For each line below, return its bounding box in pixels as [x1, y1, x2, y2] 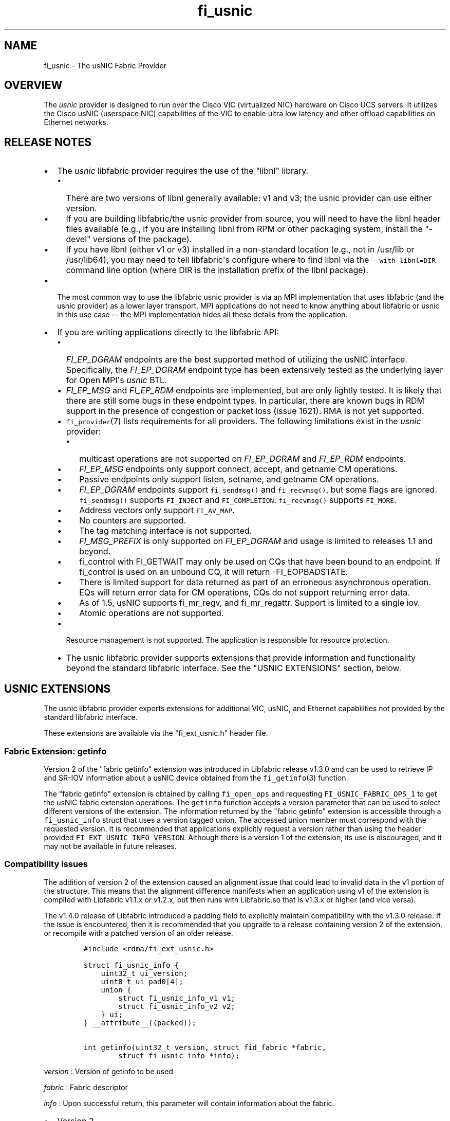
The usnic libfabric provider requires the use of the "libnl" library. [57, 166, 309, 176]
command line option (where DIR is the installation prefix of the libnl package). [66, 265, 368, 276]
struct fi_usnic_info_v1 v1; [118, 993, 235, 1002]
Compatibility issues [4, 859, 88, 870]
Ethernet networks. [44, 118, 108, 127]
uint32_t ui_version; [101, 969, 188, 978]
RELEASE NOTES [4, 135, 92, 149]
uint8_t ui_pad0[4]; [101, 977, 183, 986]
